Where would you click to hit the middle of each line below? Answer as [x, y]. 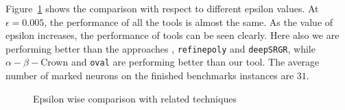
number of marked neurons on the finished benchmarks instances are [150, 75]
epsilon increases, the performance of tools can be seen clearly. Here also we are [172, 35]
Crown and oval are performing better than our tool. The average [180, 62]
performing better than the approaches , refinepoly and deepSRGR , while [160, 48]
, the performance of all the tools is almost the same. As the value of [189, 22]
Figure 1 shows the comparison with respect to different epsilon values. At [162, 8]
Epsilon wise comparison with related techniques [135, 98]
